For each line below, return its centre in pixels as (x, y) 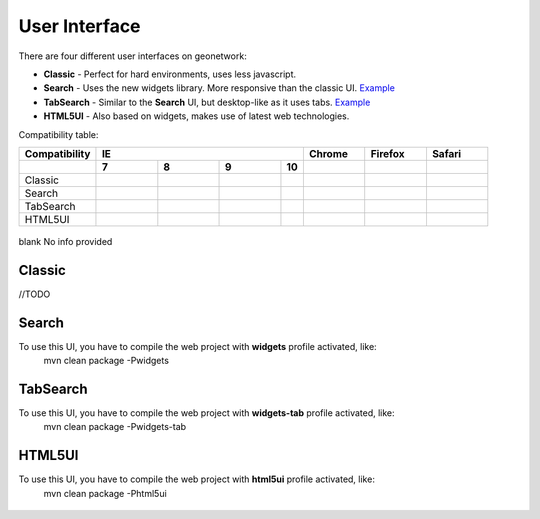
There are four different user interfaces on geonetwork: (132, 56)
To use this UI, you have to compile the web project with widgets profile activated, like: (197, 346)
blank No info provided (65, 241)
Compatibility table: (58, 134)
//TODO (34, 294)
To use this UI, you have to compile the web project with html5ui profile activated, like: (196, 479)
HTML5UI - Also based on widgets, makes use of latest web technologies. (196, 116)
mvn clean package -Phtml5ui (105, 493)
